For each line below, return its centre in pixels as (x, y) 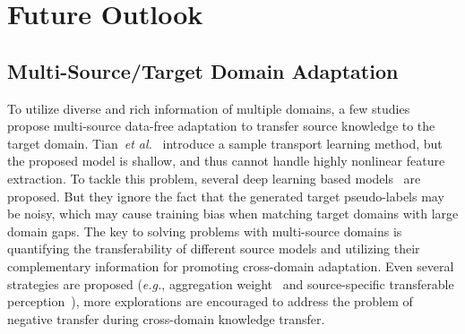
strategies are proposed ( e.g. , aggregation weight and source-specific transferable (231, 283)
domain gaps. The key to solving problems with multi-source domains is (205, 231)
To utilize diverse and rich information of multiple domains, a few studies (209, 108)
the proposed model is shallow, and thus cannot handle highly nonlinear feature (226, 161)
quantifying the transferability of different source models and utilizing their (214, 248)
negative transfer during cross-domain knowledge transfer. (166, 318)
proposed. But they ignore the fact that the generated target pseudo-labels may (226, 196)
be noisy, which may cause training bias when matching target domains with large (233, 214)
